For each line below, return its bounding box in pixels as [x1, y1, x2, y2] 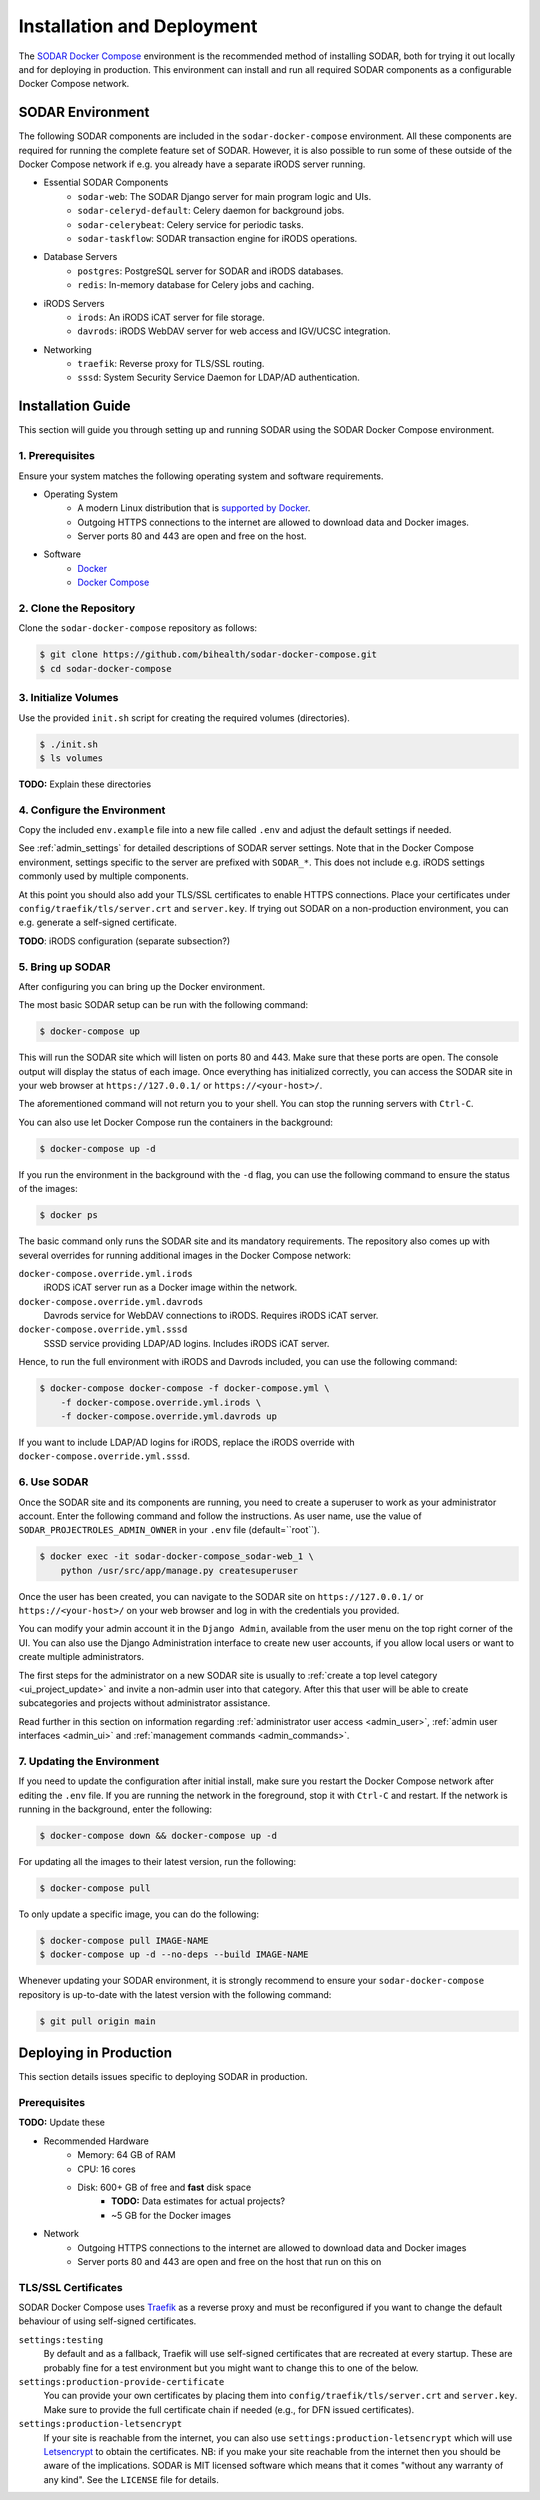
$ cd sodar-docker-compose [39, 663, 172, 674]
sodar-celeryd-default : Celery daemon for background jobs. [77, 205, 345, 217]
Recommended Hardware [43, 2135, 149, 2147]
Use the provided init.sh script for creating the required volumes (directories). [18, 711, 350, 724]
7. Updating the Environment [18, 1754, 160, 1768]
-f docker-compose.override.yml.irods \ [60, 1396, 262, 1408]
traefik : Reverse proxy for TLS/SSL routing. [77, 358, 265, 370]
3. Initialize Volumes [18, 691, 119, 705]
